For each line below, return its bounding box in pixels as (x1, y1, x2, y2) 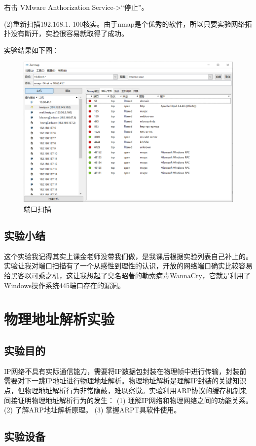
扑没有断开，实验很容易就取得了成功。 (4, 28, 128, 38)
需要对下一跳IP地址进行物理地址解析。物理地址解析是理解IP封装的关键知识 (4, 375, 247, 386)
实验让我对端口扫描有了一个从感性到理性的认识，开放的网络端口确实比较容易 (4, 260, 253, 271)
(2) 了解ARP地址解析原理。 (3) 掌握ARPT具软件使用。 (4, 405, 181, 415)
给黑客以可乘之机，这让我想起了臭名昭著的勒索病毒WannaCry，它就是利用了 (4, 270, 251, 280)
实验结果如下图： (4, 44, 59, 55)
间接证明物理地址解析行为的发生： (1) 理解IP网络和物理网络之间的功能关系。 (4, 395, 253, 405)
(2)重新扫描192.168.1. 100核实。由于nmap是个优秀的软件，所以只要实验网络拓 (4, 18, 252, 29)
